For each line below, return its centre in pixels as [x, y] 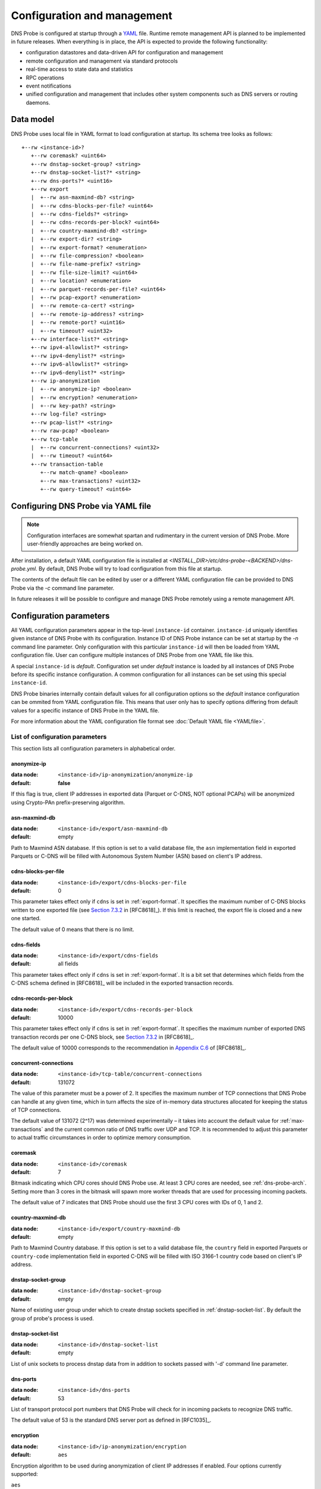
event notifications [48, 86]
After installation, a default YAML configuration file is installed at [89, 560]
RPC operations [45, 77]
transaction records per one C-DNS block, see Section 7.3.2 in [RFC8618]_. [103, 1037]
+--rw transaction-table [67, 464]
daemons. [38, 102]
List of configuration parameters [59, 737]
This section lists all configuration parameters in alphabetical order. [93, 749]
